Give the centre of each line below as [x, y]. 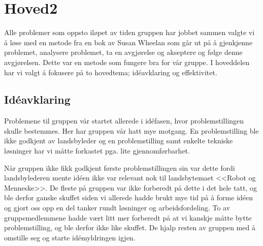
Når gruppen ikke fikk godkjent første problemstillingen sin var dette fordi [120, 167]
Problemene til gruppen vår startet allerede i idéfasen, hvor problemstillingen [124, 121]
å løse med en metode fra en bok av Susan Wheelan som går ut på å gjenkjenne [128, 42]
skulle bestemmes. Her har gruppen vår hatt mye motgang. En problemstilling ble [131, 130]
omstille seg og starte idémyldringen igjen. [70, 237]
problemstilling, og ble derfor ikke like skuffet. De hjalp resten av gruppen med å [130, 227]
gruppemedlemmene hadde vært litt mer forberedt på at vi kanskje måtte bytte [128, 217]
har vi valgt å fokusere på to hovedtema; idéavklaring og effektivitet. [111, 72]
